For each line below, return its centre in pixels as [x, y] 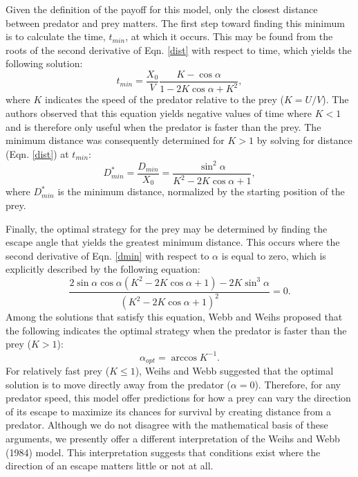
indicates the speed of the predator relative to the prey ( [165, 99]
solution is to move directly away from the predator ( [118, 384]
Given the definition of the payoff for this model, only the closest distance [162, 9]
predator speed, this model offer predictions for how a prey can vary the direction [178, 398]
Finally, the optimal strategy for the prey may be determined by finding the [167, 228]
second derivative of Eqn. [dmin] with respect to [107, 255]
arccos [184, 358]
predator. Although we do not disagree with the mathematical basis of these [167, 425]
